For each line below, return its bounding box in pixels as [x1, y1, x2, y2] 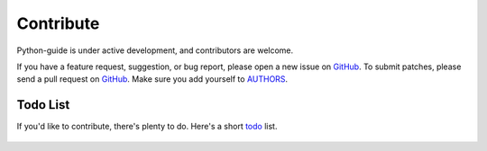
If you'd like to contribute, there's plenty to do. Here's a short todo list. [16, 121, 278, 132]
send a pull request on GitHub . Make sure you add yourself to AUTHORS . [16, 74, 289, 84]
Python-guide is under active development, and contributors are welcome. [16, 45, 294, 56]
